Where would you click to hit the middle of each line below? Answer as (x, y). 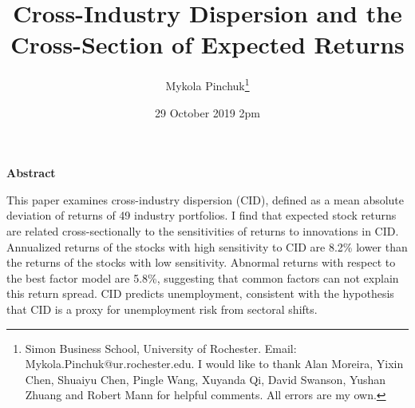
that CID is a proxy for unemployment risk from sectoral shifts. (162, 309)
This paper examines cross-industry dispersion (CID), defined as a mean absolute (206, 199)
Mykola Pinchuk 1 (207, 84)
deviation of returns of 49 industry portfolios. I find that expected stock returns (202, 215)
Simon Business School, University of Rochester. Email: (161, 348)
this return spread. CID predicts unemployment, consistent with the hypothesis (200, 293)
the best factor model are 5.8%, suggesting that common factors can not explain (203, 277)
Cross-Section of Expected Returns (207, 44)
